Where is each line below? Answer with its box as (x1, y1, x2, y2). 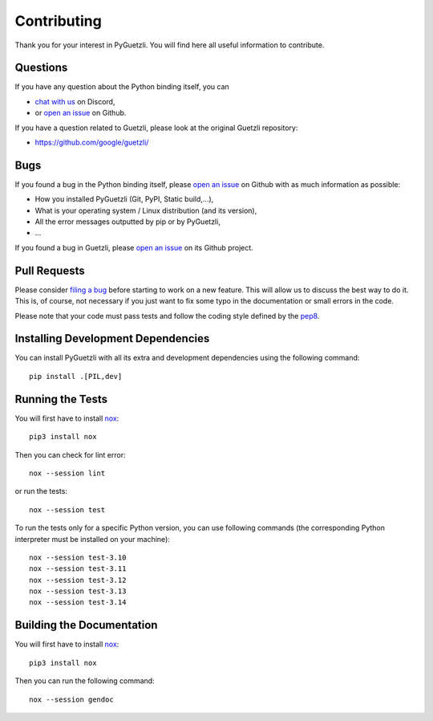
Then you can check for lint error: (14, 450, 126, 459)
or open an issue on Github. (34, 108, 127, 118)
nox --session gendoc (29, 695, 114, 704)
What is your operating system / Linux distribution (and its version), (34, 206, 257, 215)
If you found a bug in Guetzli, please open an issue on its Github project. (14, 242, 254, 252)
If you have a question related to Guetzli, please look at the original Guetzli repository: (14, 123, 298, 132)
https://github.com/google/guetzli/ (34, 137, 149, 148)
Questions (14, 61, 68, 75)
